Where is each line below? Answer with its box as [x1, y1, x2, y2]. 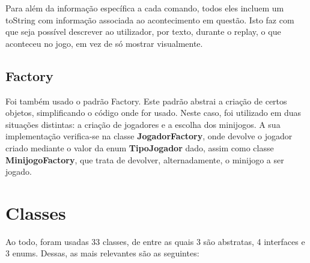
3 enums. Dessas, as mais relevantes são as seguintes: [5, 247, 199, 259]
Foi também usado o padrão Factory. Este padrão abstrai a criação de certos [5, 94, 287, 107]
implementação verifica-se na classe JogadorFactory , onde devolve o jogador [5, 130, 293, 142]
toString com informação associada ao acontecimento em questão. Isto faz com [5, 13, 294, 26]
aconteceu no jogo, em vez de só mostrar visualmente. [5, 37, 203, 49]
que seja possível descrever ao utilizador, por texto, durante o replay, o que [5, 25, 281, 38]
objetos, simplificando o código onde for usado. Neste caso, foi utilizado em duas [5, 106, 302, 119]
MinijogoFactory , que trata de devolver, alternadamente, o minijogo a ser [5, 153, 284, 166]
